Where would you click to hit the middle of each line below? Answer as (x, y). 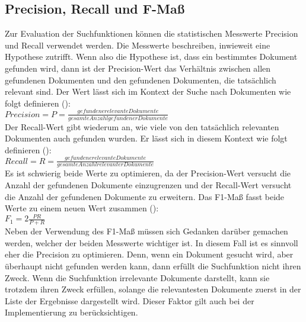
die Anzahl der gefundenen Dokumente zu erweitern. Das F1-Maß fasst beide (145, 196)
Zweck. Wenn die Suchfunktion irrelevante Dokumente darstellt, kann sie (137, 277)
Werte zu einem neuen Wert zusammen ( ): (82, 208)
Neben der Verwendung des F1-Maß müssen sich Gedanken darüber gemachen (146, 231)
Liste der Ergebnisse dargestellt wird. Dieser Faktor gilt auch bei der (130, 300)
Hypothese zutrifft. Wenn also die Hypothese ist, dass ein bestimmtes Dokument (151, 57)
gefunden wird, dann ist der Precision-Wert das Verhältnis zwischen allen (138, 68)
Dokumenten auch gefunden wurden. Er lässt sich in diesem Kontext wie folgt (146, 138)
